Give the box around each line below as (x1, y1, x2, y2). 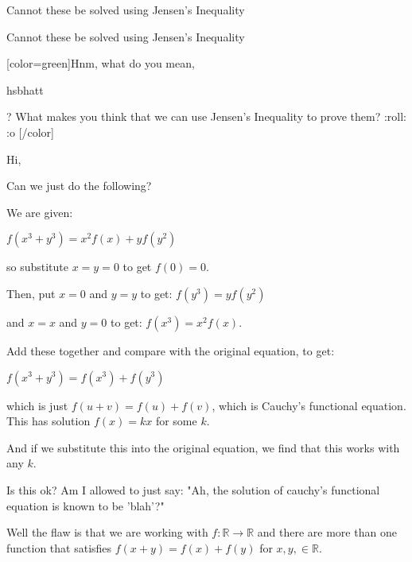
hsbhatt (6, 81, 44, 98)
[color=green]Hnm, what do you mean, (6, 55, 195, 72)
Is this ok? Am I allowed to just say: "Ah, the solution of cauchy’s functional (6, 481, 380, 498)
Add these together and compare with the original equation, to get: (6, 342, 335, 359)
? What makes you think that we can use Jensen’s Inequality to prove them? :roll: (6, 108, 406, 125)
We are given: (6, 203, 73, 220)
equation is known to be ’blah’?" (6, 497, 165, 514)
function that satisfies (6, 539, 112, 556)
